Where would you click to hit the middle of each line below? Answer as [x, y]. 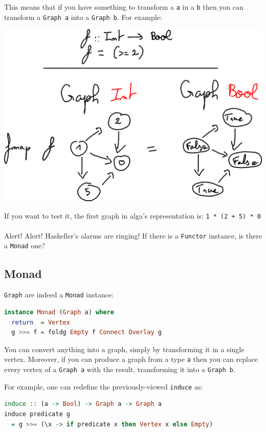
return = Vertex [41, 322]
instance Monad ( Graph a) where [59, 312]
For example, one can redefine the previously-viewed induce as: [104, 386]
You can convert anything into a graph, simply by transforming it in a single [124, 349]
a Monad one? [25, 245]
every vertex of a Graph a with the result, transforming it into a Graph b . [120, 369]
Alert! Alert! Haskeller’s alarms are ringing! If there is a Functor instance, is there [133, 235]
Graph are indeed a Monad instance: [59, 295]
